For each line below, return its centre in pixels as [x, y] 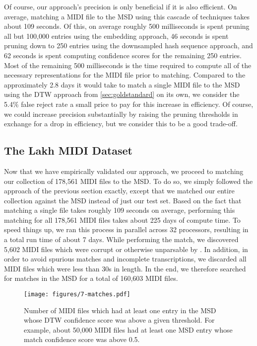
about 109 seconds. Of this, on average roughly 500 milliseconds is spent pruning [127, 26]
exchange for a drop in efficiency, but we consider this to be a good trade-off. [121, 124]
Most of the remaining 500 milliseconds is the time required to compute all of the [128, 65]
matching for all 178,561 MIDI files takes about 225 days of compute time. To [122, 219]
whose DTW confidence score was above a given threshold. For [119, 320]
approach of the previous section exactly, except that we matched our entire [119, 191]
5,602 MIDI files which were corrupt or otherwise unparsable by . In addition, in [126, 249]
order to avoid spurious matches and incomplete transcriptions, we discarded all [125, 259]
